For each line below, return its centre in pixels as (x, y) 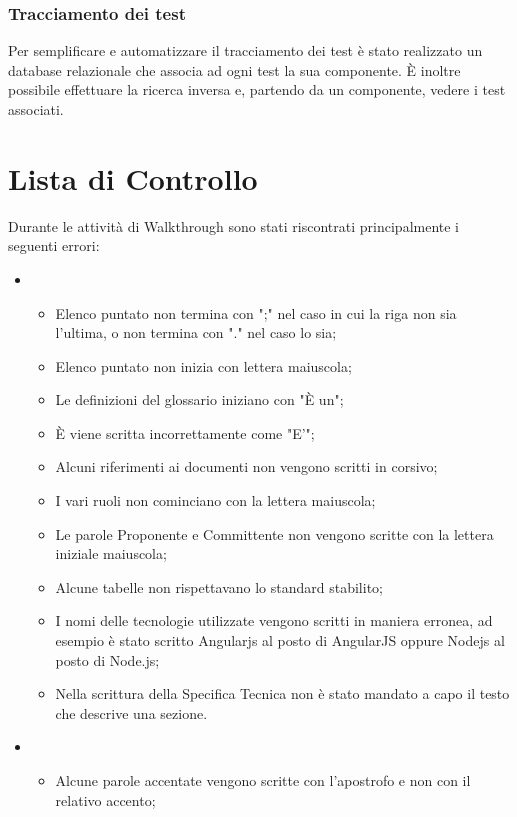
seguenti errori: (54, 245)
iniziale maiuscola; (111, 553)
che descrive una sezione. (131, 712)
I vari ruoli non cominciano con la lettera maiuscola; (215, 500)
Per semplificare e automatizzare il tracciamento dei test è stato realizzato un (245, 50)
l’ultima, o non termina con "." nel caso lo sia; (196, 332)
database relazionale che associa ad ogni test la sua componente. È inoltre (234, 69)
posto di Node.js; (107, 659)
